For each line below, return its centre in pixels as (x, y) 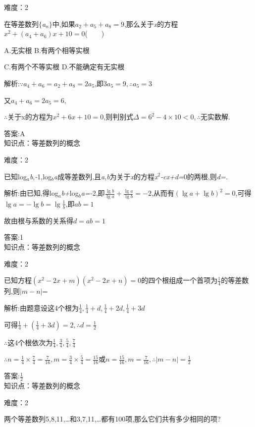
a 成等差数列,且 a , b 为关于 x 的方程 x (106, 176)
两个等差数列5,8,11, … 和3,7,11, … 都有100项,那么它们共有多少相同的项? (112, 419)
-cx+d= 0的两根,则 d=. (194, 176)
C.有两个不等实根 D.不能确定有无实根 (64, 67)
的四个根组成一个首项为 (179, 280)
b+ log (70, 193)
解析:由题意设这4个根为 (41, 307)
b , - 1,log (41, 176)
